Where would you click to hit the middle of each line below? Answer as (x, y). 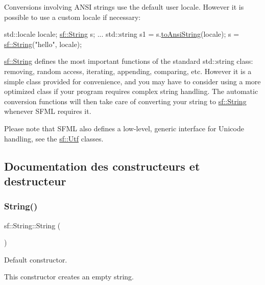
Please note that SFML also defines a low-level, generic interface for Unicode (124, 128)
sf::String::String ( (32, 225)
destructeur (35, 181)
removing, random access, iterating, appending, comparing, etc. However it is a (128, 71)
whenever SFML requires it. (48, 111)
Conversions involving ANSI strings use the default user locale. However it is (124, 7)
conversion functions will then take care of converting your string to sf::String (125, 101)
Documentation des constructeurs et (102, 166)
